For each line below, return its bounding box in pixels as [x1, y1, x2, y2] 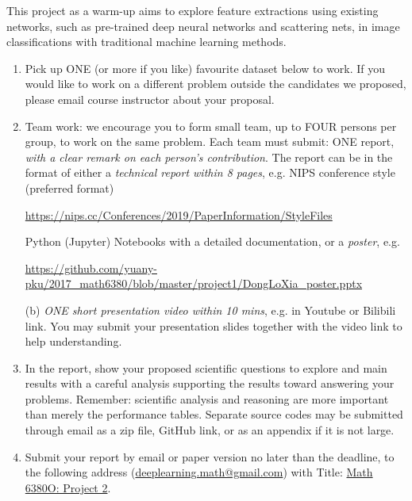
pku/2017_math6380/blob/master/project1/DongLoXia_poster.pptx [25, 275, 363, 292]
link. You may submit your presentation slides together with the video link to [25, 317, 402, 334]
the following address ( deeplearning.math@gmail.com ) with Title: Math [25, 464, 373, 480]
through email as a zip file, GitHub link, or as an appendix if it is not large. [25, 422, 395, 438]
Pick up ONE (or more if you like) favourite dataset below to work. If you [25, 59, 386, 76]
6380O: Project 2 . [25, 479, 111, 495]
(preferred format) [25, 179, 114, 196]
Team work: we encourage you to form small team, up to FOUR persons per [25, 117, 397, 134]
